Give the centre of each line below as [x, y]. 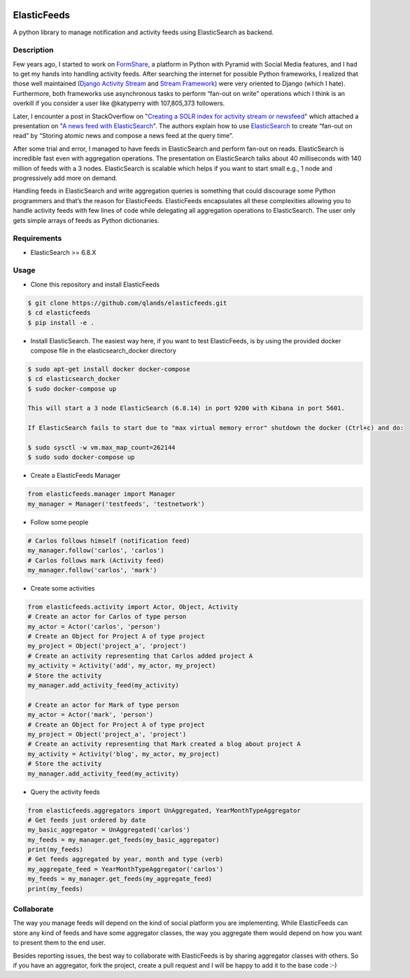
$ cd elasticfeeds [59, 313]
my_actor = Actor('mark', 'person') [91, 715]
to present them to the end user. [59, 943]
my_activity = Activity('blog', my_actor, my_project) [123, 754]
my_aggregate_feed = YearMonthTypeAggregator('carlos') [126, 869]
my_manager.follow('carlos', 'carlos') [96, 551]
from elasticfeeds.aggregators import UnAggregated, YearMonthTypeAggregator [164, 810]
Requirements [37, 238]
